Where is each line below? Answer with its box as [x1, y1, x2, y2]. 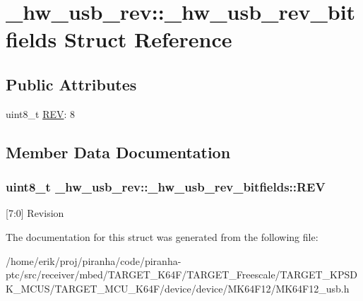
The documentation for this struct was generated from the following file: [6, 229, 319, 244]
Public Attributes [6, 73, 137, 95]
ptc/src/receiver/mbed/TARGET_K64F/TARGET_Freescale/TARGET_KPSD [6, 267, 357, 282]
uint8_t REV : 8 [6, 106, 76, 121]
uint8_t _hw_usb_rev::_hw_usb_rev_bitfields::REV [6, 178, 326, 196]
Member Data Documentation [6, 141, 231, 163]
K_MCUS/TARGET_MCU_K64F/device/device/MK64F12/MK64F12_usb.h [6, 281, 350, 295]
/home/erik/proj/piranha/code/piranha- [6, 253, 181, 268]
